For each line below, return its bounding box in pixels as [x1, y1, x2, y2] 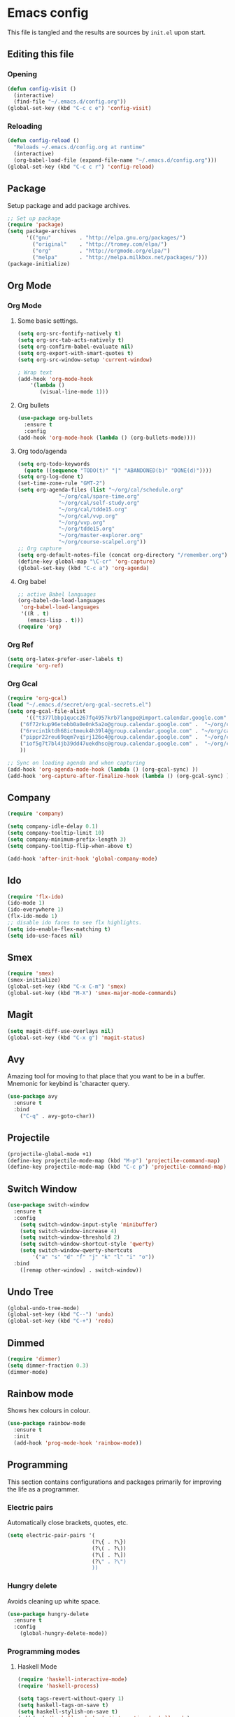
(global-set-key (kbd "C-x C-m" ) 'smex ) [7, 983, 127, 990]
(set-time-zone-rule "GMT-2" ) [17, 480, 106, 487]
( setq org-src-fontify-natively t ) [17, 331, 122, 338]
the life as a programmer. [7, 1485, 80, 1493]
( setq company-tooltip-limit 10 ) [7, 830, 105, 837]
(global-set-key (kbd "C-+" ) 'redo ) [7, 1318, 114, 1325]
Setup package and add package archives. [7, 201, 131, 209]
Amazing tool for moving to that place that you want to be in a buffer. [7, 1072, 206, 1080]
